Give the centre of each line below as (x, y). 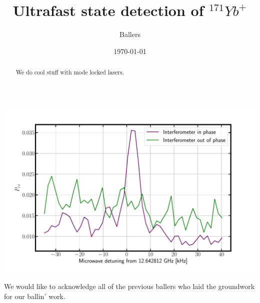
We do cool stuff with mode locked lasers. (70, 72)
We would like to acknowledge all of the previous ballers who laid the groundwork (129, 286)
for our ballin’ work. (35, 296)
